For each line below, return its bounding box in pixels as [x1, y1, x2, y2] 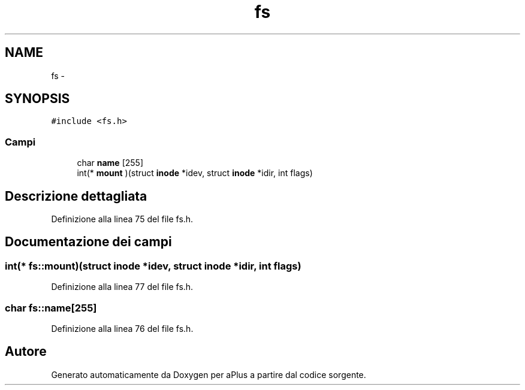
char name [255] [77, 158, 144, 168]
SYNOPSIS [5, 91, 70, 107]
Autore [5, 344, 47, 359]
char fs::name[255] [5, 301, 97, 314]
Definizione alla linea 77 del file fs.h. [51, 282, 194, 292]
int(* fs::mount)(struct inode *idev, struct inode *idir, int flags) [5, 259, 301, 272]
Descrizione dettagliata [5, 188, 147, 204]
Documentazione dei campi [5, 234, 172, 250]
